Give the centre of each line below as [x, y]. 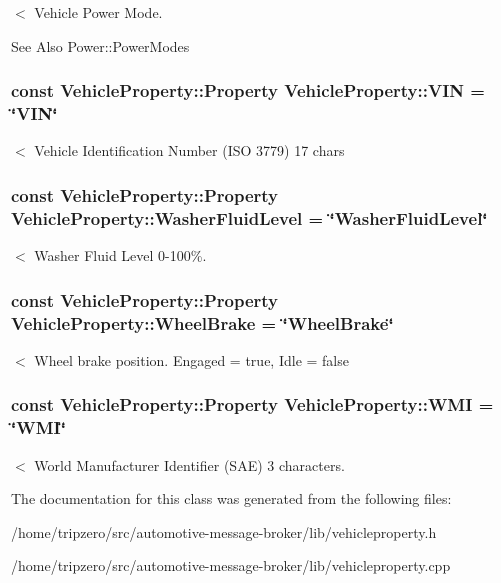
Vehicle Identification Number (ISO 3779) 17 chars [189, 150]
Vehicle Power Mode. [98, 12]
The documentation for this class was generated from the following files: [231, 498]
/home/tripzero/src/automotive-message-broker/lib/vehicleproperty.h [224, 531]
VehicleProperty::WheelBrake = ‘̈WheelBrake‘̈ [202, 322]
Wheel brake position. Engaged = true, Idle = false [191, 359]
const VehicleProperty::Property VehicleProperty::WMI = [252, 404]
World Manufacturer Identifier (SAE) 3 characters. [189, 464]
